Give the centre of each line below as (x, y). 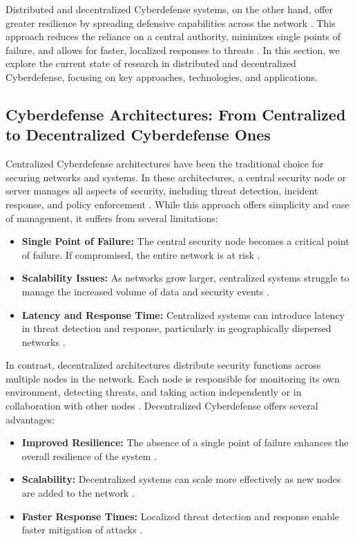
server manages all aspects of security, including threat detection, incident (162, 191)
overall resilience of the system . (89, 456)
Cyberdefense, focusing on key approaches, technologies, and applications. (162, 76)
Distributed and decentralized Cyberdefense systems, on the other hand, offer (170, 9)
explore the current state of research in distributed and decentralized (151, 63)
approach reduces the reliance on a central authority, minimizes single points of (173, 36)
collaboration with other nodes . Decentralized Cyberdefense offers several (162, 406)
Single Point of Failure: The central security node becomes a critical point (185, 241)
